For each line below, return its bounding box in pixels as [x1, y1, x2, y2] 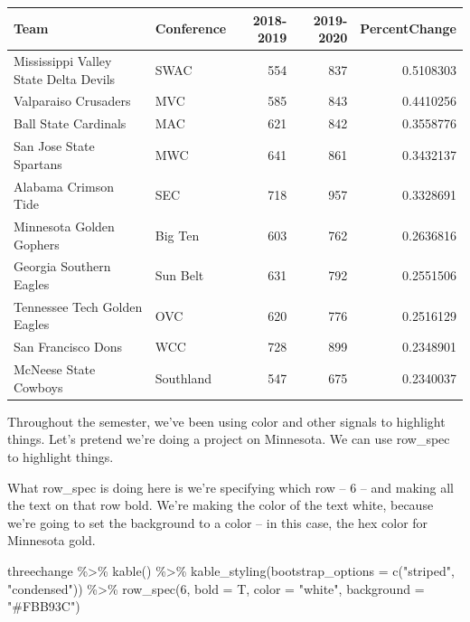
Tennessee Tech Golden [14, 297, 143, 316]
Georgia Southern [14, 257, 111, 276]
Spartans [14, 154, 62, 173]
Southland [155, 368, 212, 387]
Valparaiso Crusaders [14, 91, 131, 110]
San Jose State [14, 137, 95, 155]
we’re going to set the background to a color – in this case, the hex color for [7, 513, 428, 532]
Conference [155, 19, 227, 38]
